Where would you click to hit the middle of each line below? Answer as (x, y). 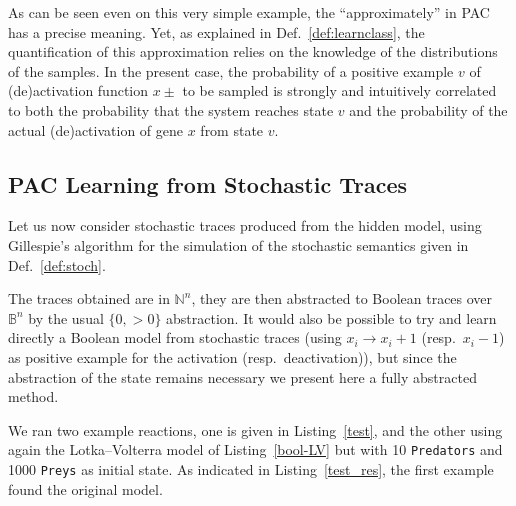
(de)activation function (78, 90)
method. (33, 396)
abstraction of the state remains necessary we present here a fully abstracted (242, 376)
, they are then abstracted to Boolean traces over (342, 298)
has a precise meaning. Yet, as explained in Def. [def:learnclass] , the (216, 31)
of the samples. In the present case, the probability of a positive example (231, 70)
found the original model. (85, 488)
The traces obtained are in (89, 298)
